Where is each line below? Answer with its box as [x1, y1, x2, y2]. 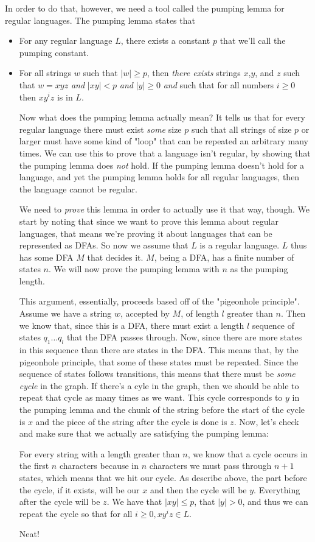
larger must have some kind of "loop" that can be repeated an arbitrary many [19, 135, 308, 147]
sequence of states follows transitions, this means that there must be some [19, 367, 296, 380]
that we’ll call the [220, 34, 286, 47]
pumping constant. [19, 46, 89, 58]
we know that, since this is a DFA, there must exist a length [19, 319, 244, 331]
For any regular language [19, 34, 112, 47]
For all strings [19, 66, 72, 79]
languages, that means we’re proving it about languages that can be [19, 227, 272, 239]
